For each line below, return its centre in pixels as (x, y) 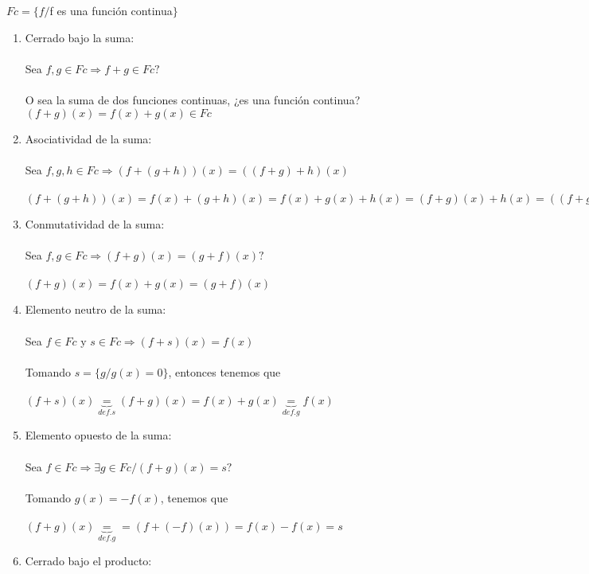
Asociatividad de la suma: (88, 138)
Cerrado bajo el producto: (88, 561)
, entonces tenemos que (224, 371)
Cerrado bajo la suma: (80, 37)
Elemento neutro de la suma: (96, 309)
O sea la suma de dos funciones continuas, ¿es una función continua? (193, 99)
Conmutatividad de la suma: (95, 223)
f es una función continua (111, 10)
